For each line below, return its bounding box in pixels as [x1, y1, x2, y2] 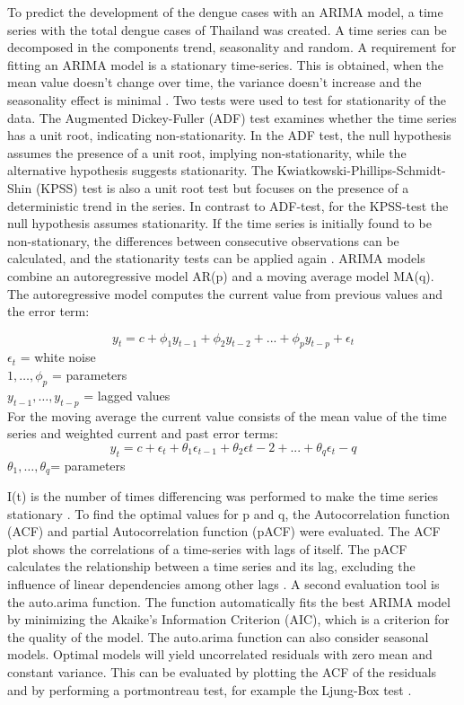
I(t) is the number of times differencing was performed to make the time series [7, 487, 439, 506]
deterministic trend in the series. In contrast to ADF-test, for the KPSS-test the [7, 196, 449, 215]
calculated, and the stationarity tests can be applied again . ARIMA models [7, 249, 425, 268]
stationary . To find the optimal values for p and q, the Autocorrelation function [7, 504, 451, 523]
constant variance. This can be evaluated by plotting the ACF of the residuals [7, 663, 437, 682]
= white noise [20, 348, 96, 366]
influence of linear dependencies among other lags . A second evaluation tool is [7, 575, 440, 594]
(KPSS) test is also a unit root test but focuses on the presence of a [35, 178, 409, 197]
